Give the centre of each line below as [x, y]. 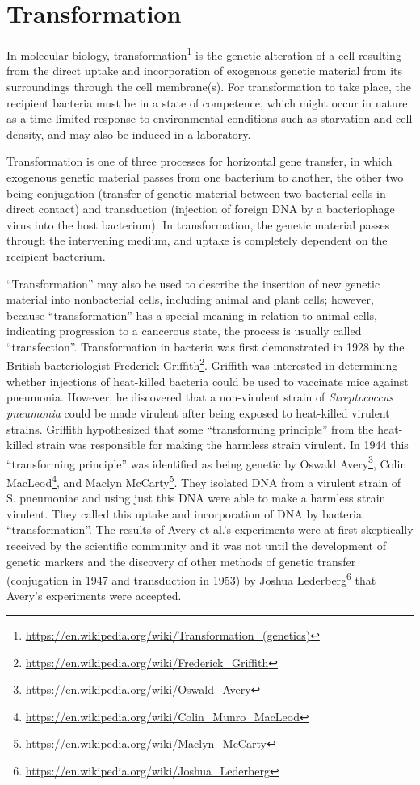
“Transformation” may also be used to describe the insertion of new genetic [193, 283]
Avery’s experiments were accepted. [94, 596]
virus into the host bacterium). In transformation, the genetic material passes [198, 224]
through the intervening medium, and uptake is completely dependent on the [197, 240]
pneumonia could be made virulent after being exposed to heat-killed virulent [198, 412]
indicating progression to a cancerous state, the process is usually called [184, 331]
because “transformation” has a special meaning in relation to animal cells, [192, 315]
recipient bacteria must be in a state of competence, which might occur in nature [207, 102]
